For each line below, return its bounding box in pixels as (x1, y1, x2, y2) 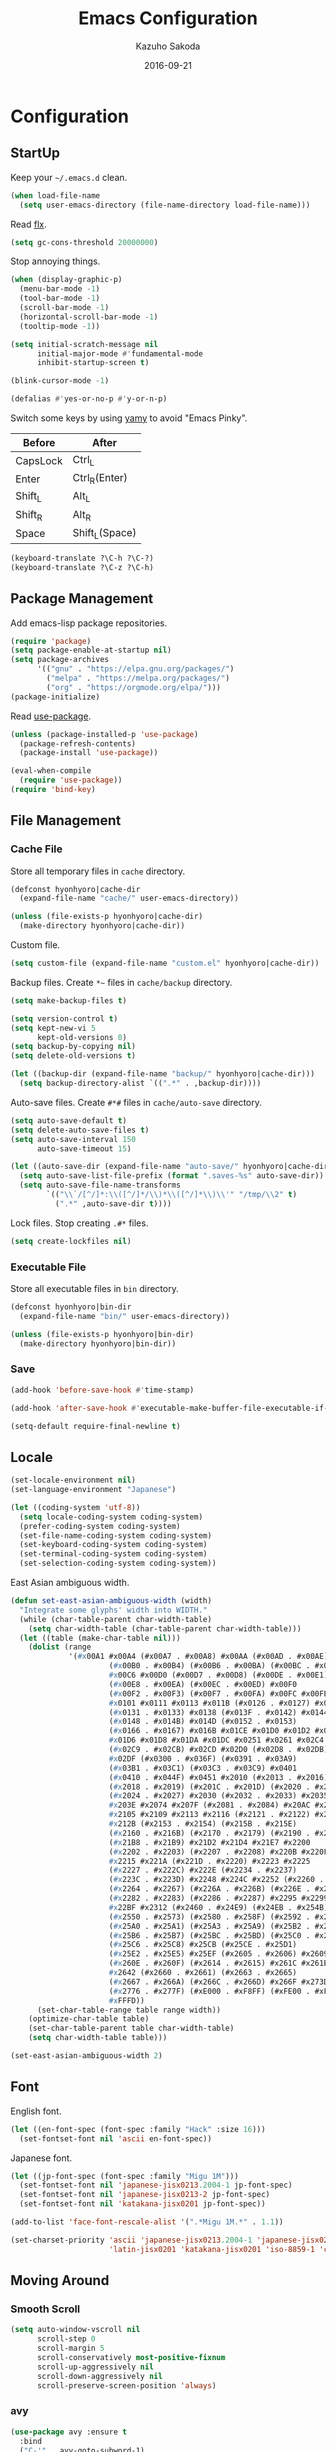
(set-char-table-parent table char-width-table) (28, 2023, 235, 2034)
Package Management (10, 590, 154, 607)
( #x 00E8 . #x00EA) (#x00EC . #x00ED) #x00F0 (108, 1679, 298, 1689)
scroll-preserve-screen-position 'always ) (36, 2380, 217, 2391)
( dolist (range (28, 1642, 92, 1652)
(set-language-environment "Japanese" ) (10, 1485, 177, 1495)
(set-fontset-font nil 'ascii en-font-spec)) (19, 2133, 213, 2144)
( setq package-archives (10, 655, 110, 665)
